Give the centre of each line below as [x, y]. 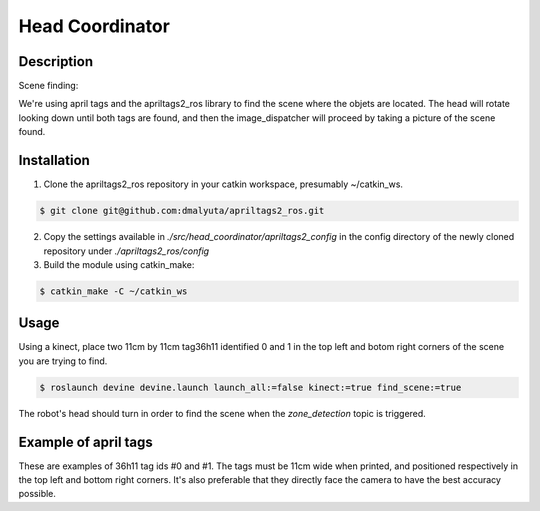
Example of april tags [86, 441]
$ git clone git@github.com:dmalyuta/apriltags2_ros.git [182, 211]
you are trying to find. [63, 361]
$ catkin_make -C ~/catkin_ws [113, 291]
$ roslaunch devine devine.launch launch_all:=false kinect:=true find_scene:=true [250, 387]
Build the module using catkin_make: [119, 264]
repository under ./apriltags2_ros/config [126, 251]
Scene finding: [48, 86]
